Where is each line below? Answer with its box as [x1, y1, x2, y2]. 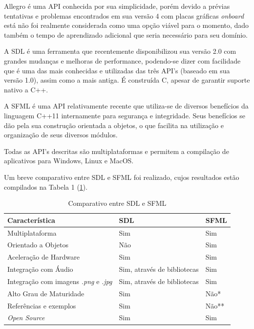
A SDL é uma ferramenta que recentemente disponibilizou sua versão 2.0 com [4, 46, 236, 56]
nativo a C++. [4, 84, 48, 94]
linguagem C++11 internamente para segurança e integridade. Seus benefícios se [4, 110, 245, 120]
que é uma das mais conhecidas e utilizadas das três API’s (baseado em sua [4, 65, 230, 75]
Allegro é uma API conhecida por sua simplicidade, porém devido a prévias [4, 1, 230, 11]
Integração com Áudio [7, 264, 73, 274]
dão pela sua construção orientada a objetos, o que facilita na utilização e [4, 120, 224, 130]
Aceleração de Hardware [7, 252, 80, 262]
